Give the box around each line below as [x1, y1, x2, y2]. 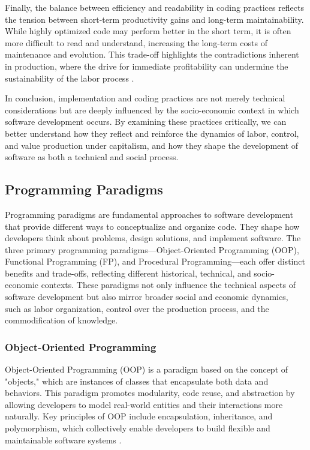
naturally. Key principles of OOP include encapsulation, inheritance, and [5, 410, 273, 422]
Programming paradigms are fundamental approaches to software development [5, 208, 293, 220]
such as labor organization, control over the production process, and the [5, 302, 269, 314]
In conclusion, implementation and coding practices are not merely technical [5, 92, 285, 104]
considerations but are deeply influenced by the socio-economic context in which [5, 103, 299, 116]
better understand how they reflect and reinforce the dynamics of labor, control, [5, 127, 299, 139]
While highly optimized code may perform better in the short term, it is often [5, 25, 291, 37]
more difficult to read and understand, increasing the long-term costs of [5, 36, 268, 49]
